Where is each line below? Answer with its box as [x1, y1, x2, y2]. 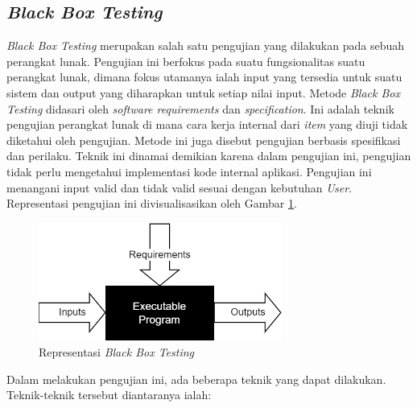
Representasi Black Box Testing [39, 344, 195, 361]
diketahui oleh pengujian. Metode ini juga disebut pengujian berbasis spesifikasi [6, 131, 401, 148]
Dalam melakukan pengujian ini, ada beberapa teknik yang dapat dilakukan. [6, 370, 386, 387]
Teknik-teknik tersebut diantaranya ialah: [6, 386, 212, 403]
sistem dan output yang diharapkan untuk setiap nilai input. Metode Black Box [6, 84, 400, 101]
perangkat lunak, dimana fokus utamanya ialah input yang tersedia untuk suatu [6, 68, 403, 85]
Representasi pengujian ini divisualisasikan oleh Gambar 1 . [6, 195, 297, 212]
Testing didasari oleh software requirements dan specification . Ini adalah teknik [6, 100, 394, 117]
